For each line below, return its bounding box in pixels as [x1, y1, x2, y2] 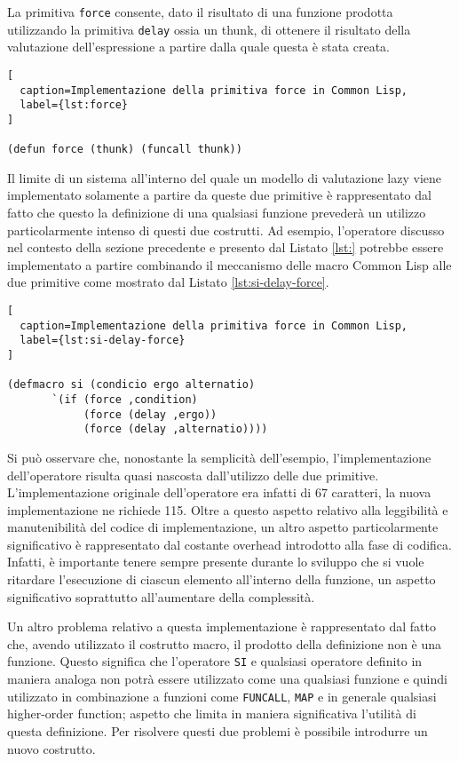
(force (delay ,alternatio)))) [83, 423, 268, 436]
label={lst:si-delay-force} [20, 334, 186, 347]
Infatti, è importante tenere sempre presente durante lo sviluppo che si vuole [7, 552, 424, 571]
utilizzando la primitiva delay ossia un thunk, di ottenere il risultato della [7, 20, 411, 38]
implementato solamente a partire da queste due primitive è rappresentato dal [7, 186, 431, 204]
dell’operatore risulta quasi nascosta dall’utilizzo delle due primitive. [7, 465, 379, 484]
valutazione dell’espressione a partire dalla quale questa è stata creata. [7, 37, 391, 56]
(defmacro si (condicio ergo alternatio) [7, 378, 256, 392]
